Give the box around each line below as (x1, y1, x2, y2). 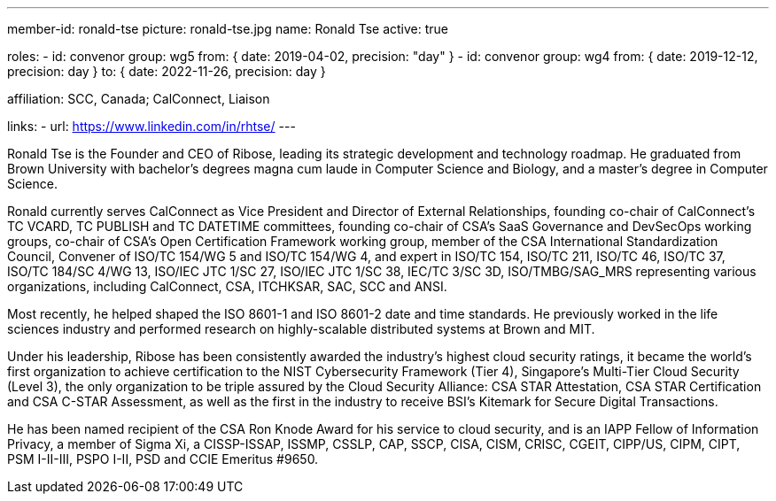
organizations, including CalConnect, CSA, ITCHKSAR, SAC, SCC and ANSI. (7, 279, 447, 294)
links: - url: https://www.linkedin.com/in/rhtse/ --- (7, 119, 296, 134)
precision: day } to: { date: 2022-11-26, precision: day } (7, 64, 326, 79)
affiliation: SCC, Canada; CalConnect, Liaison (7, 91, 270, 106)
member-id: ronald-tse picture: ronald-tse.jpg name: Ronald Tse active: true (7, 21, 448, 36)
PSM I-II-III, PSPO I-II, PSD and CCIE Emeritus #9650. (7, 451, 319, 466)
